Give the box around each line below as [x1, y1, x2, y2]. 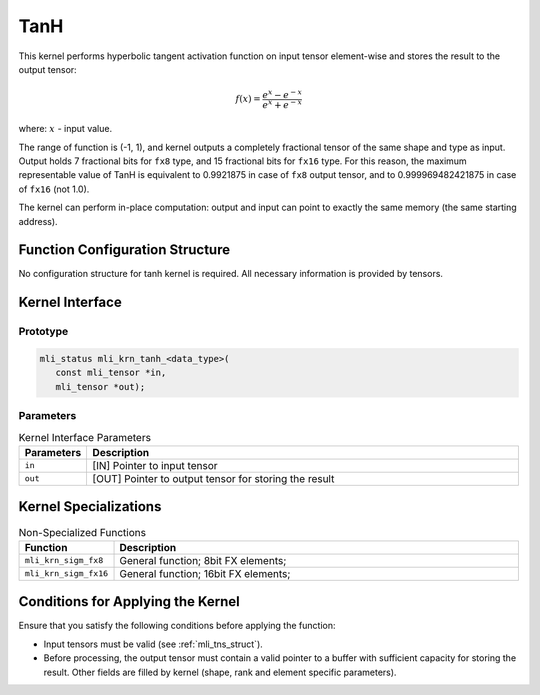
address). [18, 215, 59, 227]
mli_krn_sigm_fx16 [24, 568, 109, 579]
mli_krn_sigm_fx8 [24, 555, 104, 566]
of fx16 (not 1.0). [18, 183, 90, 195]
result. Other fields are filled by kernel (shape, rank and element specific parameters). [43, 666, 397, 678]
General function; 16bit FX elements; [119, 566, 291, 580]
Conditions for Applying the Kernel [18, 593, 240, 610]
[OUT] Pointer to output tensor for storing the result [92, 471, 335, 485]
